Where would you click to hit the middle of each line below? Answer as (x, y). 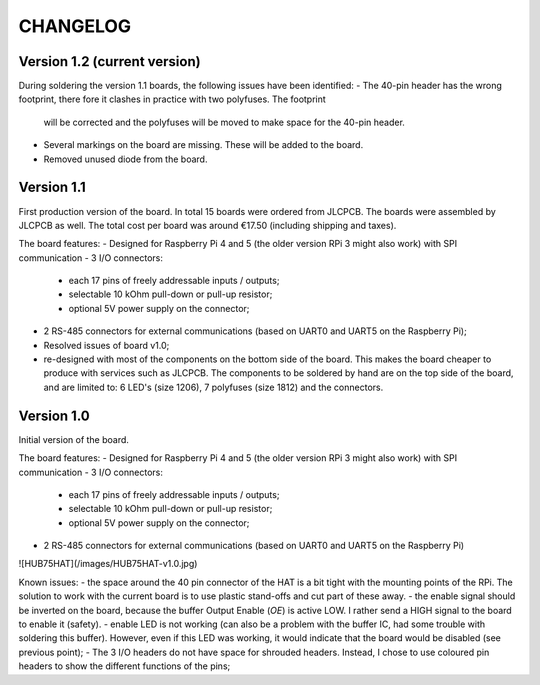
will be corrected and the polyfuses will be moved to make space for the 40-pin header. (224, 122)
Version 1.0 (54, 415)
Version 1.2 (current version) (109, 61)
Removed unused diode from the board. (125, 159)
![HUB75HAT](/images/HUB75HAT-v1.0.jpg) (108, 564)
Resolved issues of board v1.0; (106, 345)
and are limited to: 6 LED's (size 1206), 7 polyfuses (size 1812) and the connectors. (213, 387)
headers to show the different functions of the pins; (124, 666)
